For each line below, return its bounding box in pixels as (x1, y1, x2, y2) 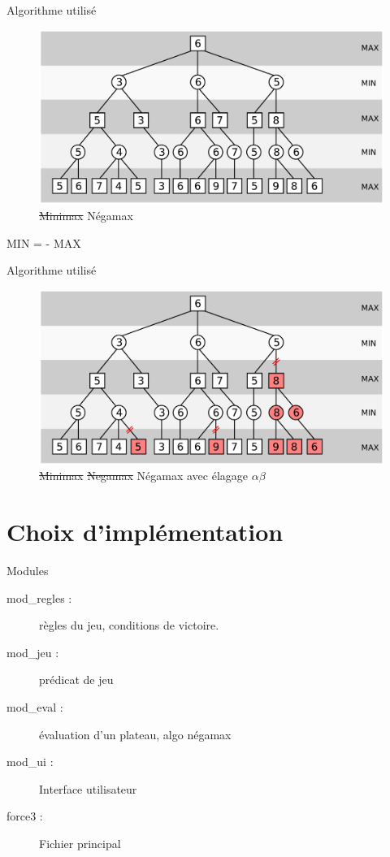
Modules (6, 562, 49, 579)
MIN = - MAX (6, 234, 81, 251)
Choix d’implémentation (6, 515, 284, 548)
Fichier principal (39, 835, 121, 851)
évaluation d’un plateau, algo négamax (39, 725, 232, 742)
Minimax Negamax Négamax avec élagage (39, 467, 249, 484)
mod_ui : (6, 753, 54, 770)
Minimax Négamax (39, 207, 133, 224)
